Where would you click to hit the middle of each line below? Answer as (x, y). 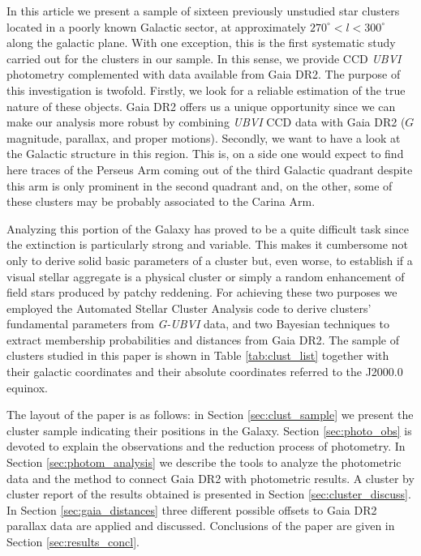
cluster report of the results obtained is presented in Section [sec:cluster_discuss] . (209, 494)
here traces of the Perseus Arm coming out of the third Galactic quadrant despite (210, 169)
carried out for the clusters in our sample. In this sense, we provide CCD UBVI (204, 58)
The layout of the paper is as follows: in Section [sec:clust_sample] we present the (210, 415)
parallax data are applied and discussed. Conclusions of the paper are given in (201, 526)
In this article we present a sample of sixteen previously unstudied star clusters (203, 11)
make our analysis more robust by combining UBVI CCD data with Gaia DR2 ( (206, 122)
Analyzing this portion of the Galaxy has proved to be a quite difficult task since (208, 228)
